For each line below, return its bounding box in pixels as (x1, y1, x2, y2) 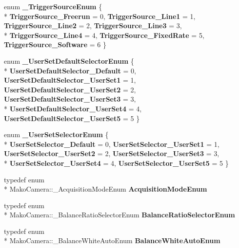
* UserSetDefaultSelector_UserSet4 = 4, (4, 103, 142, 113)
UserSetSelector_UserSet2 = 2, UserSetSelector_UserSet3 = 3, (4, 148, 219, 159)
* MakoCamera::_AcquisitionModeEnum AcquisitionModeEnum (4, 184, 207, 194)
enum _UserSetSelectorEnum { (4, 129, 109, 140)
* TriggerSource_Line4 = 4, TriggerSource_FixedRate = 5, (4, 30, 204, 40)
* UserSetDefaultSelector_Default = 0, (4, 65, 136, 75)
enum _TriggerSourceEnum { (4, 1, 102, 11)
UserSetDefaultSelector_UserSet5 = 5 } (4, 113, 140, 123)
